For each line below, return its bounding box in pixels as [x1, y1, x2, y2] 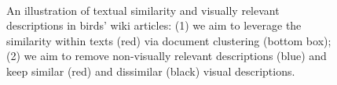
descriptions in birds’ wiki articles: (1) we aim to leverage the [6, 17, 302, 34]
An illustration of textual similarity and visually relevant [6, 2, 280, 18]
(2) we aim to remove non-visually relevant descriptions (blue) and [6, 48, 327, 64]
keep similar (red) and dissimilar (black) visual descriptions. [6, 62, 295, 79]
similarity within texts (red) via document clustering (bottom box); [6, 32, 332, 48]
